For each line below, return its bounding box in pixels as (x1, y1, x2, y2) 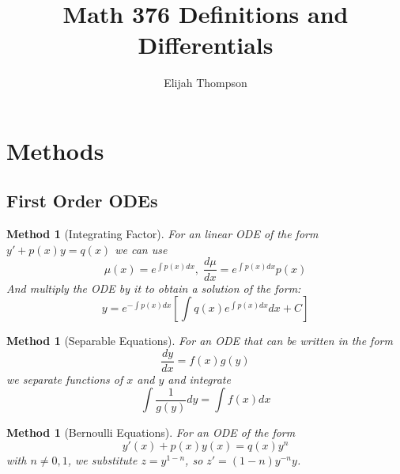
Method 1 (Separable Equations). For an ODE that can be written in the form (6, 332, 393, 349)
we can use (115, 241, 168, 257)
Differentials (138, 28, 274, 61)
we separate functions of (6, 370, 123, 387)
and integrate (168, 370, 231, 387)
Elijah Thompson (164, 74, 247, 91)
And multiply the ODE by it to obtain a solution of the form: (6, 279, 301, 296)
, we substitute (67, 451, 138, 468)
